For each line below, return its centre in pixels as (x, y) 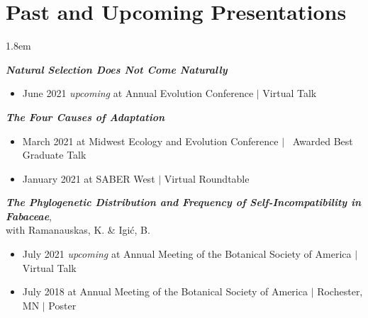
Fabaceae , (29, 216)
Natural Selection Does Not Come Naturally (117, 69)
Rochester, (340, 291)
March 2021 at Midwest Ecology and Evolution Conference (150, 141)
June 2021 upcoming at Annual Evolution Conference (138, 93)
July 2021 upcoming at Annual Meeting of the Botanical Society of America (187, 254)
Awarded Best (323, 141)
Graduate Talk (54, 155)
